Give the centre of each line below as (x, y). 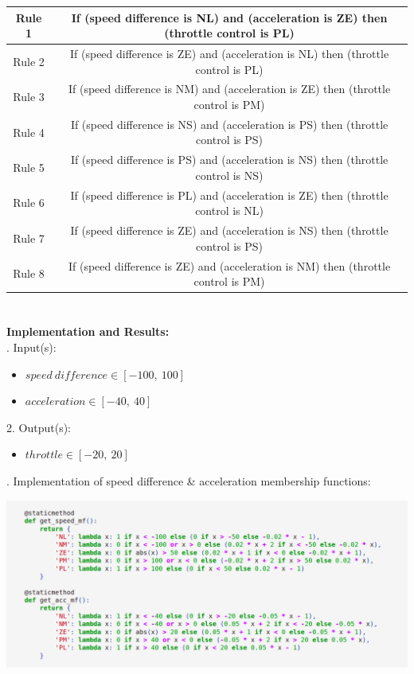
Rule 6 (29, 203)
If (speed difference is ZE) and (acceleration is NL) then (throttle (230, 53)
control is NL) (229, 210)
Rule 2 (29, 61)
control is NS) (229, 175)
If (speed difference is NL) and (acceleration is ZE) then (229, 17)
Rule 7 (29, 238)
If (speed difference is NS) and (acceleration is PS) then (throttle (229, 124)
